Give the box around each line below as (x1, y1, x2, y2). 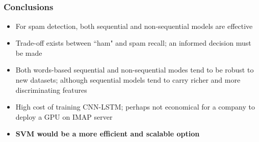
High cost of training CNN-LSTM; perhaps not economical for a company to (15, 101, 255, 112)
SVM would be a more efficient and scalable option (15, 128, 200, 139)
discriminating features (15, 84, 87, 95)
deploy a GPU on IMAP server (15, 111, 113, 122)
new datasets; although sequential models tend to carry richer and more (15, 75, 241, 85)
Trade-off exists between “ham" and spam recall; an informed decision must (15, 38, 251, 48)
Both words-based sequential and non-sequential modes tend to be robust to (15, 64, 254, 75)
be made (15, 47, 42, 58)
